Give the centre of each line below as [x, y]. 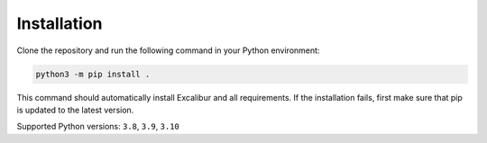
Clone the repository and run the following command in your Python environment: [168, 50]
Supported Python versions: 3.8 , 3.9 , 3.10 [98, 127]
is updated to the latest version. [75, 110]
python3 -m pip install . [93, 74]
